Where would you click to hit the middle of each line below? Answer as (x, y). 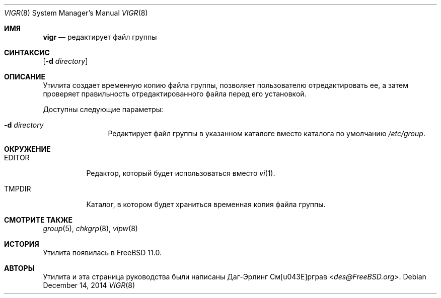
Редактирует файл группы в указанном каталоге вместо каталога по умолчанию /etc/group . (267, 133)
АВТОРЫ (19, 268)
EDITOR (17, 158)
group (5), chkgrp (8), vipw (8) (90, 228)
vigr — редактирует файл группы (100, 37)
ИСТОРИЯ (22, 244)
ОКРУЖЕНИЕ (27, 149)
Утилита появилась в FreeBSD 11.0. (102, 253)
